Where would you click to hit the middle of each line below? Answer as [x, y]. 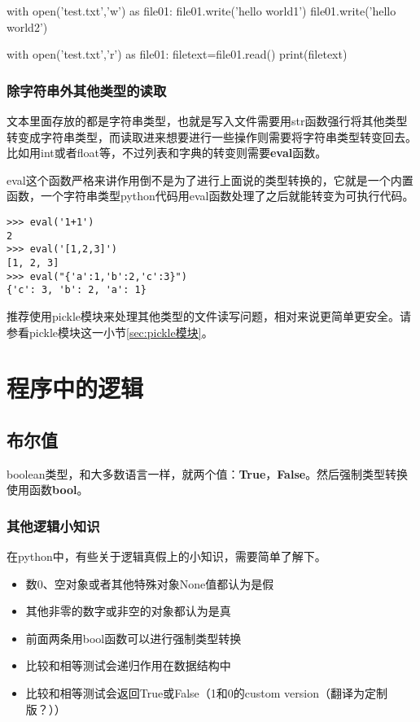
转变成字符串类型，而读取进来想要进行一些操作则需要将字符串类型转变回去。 [212, 136]
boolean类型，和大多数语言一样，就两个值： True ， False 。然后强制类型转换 [208, 473]
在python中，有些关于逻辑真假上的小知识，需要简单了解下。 [166, 556]
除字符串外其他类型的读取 [87, 90]
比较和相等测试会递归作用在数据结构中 [128, 665]
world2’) [27, 26]
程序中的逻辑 [75, 388]
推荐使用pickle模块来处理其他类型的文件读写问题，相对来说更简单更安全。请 [209, 315]
